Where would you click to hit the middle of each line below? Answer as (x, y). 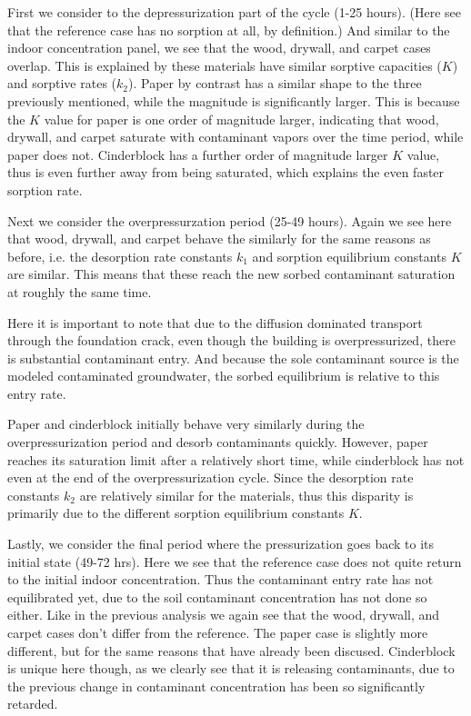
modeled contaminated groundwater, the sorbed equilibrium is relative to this (224, 376)
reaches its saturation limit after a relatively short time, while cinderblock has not (236, 459)
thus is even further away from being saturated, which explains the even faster (226, 172)
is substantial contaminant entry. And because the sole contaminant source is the (233, 358)
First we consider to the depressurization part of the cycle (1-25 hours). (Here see (235, 12)
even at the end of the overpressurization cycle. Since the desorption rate (210, 477)
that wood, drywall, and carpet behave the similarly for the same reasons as (219, 239)
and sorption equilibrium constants (350, 256)
